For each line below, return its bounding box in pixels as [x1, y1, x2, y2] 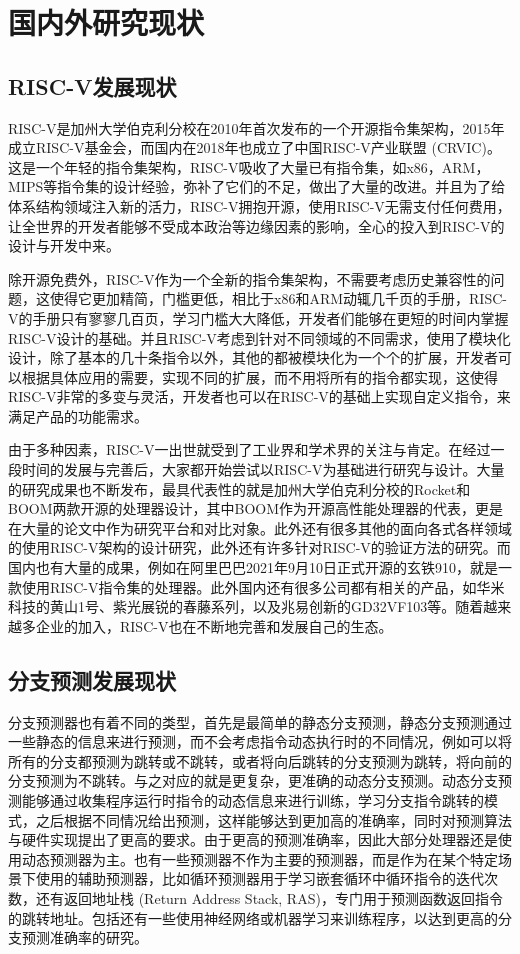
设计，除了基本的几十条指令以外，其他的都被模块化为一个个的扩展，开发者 [8, 347, 498, 368]
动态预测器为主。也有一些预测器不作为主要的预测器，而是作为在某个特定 [21, 848, 498, 869]
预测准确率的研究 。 [21, 927, 148, 948]
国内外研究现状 [8, 2, 205, 43]
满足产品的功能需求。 [8, 405, 148, 426]
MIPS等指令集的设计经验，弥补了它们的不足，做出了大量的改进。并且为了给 [8, 176, 506, 197]
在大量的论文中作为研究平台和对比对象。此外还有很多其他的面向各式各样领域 [8, 517, 512, 538]
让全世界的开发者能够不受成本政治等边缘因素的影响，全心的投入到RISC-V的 [8, 215, 505, 236]
